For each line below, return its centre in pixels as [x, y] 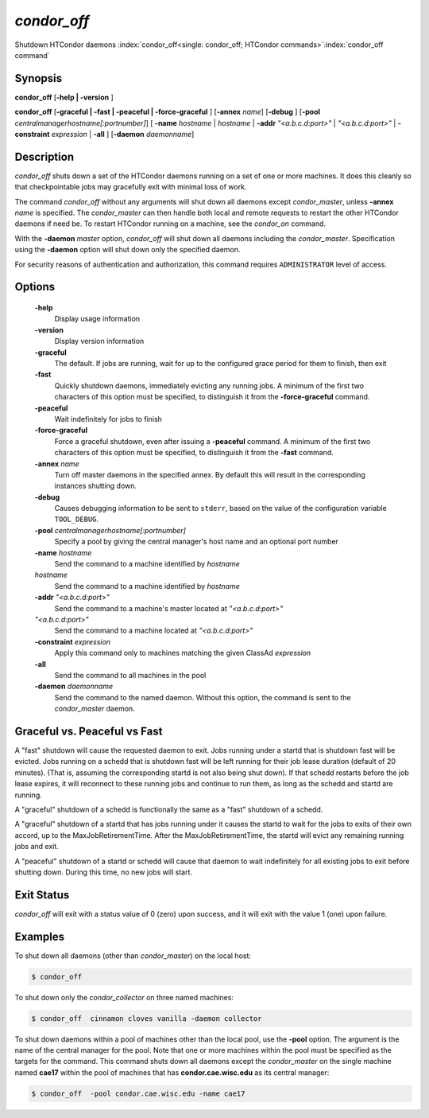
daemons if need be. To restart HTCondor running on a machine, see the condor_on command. [170, 224]
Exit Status [42, 895]
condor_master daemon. [95, 709]
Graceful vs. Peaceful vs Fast [89, 731]
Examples [40, 936]
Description [44, 156]
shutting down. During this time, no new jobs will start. [104, 872]
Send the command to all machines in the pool [130, 675]
